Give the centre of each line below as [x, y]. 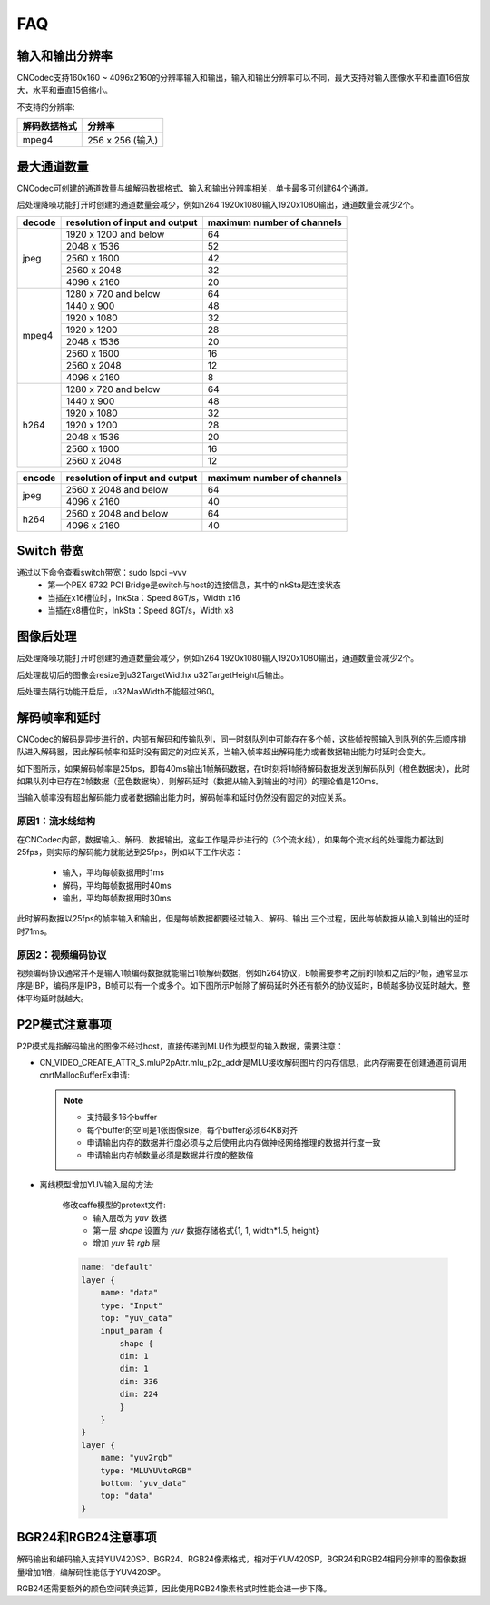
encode [39, 478]
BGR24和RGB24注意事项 [87, 1537]
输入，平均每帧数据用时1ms [113, 872]
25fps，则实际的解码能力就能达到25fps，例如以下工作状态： [130, 852]
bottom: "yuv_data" [144, 1483]
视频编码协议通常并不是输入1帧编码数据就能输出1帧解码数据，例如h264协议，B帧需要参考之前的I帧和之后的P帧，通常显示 [243, 973]
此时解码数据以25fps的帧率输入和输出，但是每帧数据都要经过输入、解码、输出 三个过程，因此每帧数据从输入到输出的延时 [243, 919]
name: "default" [118, 1267]
